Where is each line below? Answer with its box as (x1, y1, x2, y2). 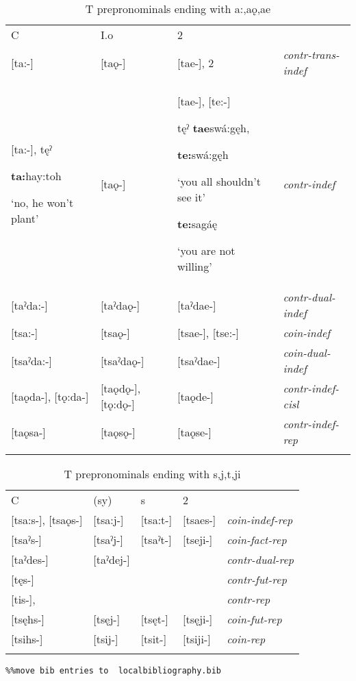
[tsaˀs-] (11, 532, 42, 547)
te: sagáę (177, 216, 218, 232)
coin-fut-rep (227, 611, 282, 627)
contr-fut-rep (227, 571, 287, 587)
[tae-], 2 (177, 54, 214, 71)
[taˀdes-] (11, 552, 49, 567)
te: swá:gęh (177, 147, 229, 162)
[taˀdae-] (177, 297, 216, 313)
